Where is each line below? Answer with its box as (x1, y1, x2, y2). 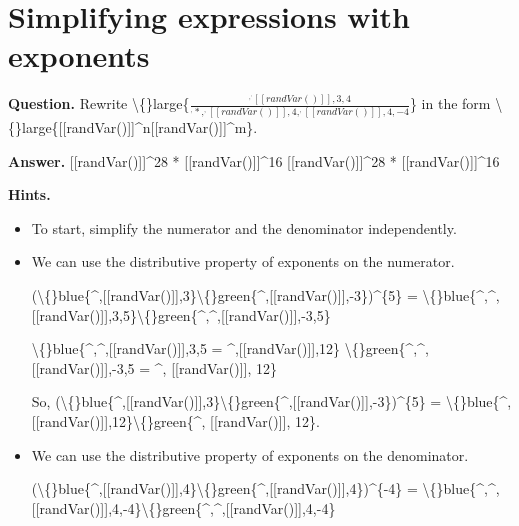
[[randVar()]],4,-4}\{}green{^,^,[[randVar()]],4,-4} (31, 497, 336, 518)
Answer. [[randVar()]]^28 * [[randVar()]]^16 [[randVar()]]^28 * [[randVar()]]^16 (8, 150, 500, 171)
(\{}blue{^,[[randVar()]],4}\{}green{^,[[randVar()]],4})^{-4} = (31, 478, 418, 499)
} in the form (409, 93, 491, 114)
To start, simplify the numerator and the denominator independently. (31, 217, 457, 238)
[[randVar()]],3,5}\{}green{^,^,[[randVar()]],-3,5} (31, 304, 331, 325)
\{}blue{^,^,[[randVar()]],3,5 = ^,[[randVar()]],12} (31, 338, 341, 359)
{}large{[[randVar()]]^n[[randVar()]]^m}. (8, 117, 258, 137)
